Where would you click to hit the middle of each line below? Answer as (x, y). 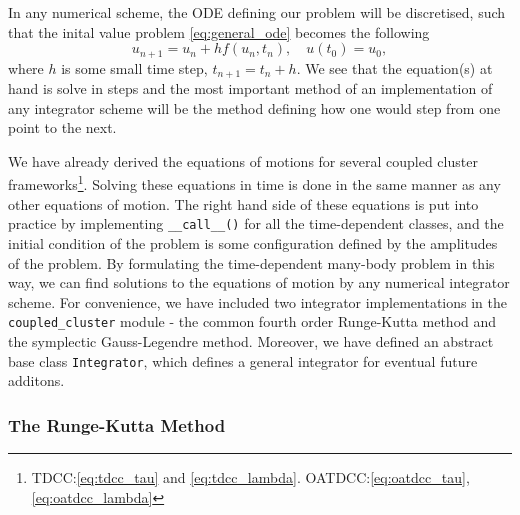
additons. (36, 380)
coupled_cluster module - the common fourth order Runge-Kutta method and (252, 321)
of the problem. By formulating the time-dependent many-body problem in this (251, 262)
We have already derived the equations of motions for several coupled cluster (243, 160)
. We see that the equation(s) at (394, 67)
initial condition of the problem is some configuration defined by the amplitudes (253, 242)
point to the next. (62, 127)
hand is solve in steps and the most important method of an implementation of (250, 88)
